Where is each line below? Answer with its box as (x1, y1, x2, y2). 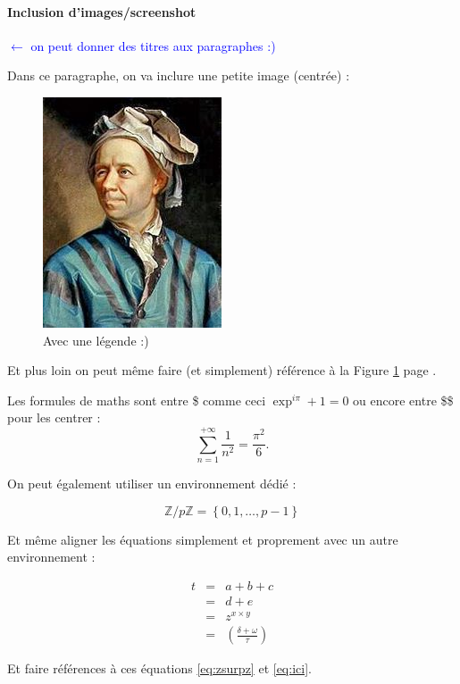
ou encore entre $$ (353, 390, 454, 409)
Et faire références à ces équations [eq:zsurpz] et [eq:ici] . (7, 659, 312, 678)
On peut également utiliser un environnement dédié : (7, 474, 297, 493)
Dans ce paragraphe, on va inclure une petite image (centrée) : (7, 66, 350, 85)
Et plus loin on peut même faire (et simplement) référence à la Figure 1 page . (7, 361, 437, 380)
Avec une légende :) (43, 330, 149, 349)
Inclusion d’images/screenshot (7, 2, 197, 21)
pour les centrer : (7, 408, 101, 427)
